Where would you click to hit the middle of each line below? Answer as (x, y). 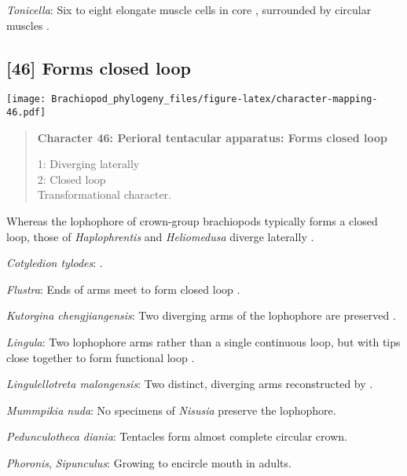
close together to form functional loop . (101, 357)
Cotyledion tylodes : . (55, 263)
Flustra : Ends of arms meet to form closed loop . (123, 289)
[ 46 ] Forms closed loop (99, 67)
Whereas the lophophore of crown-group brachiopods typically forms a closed (192, 221)
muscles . (28, 25)
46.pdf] (26, 113)
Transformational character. (104, 194)
